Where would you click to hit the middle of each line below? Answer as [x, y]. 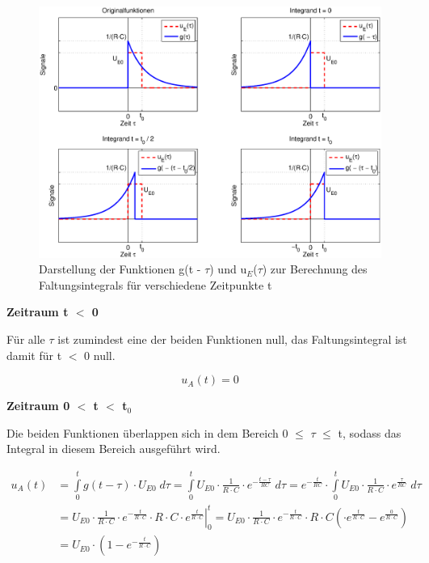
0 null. [100, 355]
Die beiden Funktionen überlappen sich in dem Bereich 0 [147, 432]
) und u [228, 269]
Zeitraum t [38, 312]
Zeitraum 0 [38, 406]
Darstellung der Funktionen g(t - [120, 269]
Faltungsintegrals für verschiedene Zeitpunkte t [156, 284]
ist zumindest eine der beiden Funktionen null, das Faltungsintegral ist [232, 339]
